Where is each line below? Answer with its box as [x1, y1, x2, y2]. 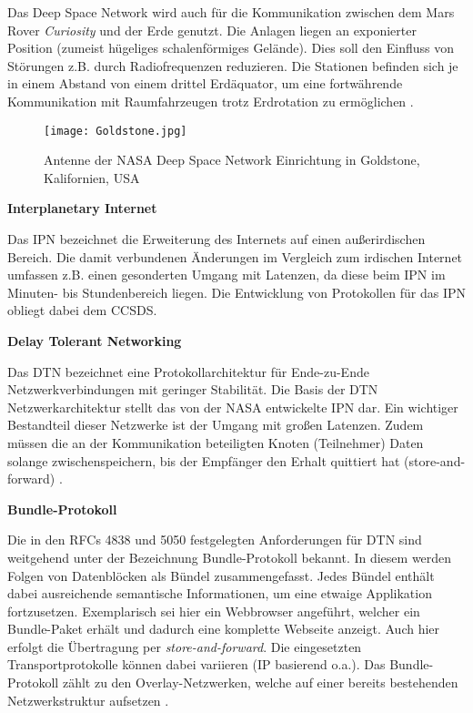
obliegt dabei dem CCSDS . [7, 300, 157, 320]
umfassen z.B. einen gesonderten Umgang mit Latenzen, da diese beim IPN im [7, 265, 446, 284]
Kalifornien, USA [44, 168, 140, 187]
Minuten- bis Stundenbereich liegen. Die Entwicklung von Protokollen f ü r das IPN [7, 282, 466, 301]
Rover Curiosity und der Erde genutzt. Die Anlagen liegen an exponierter [7, 20, 417, 39]
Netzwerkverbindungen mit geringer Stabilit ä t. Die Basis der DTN [7, 380, 378, 399]
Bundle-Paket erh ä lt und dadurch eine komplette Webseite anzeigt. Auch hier [7, 619, 440, 638]
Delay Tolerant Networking [7, 331, 182, 350]
